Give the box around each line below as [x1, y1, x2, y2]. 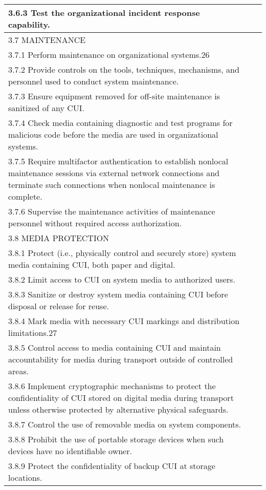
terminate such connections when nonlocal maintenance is [8, 179, 215, 190]
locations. [8, 472, 42, 483]
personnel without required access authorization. [8, 217, 182, 229]
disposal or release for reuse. [8, 300, 109, 312]
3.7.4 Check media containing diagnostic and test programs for [8, 117, 233, 129]
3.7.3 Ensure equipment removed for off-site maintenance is [8, 90, 220, 102]
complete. [8, 190, 42, 202]
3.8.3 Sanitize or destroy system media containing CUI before [8, 288, 228, 300]
